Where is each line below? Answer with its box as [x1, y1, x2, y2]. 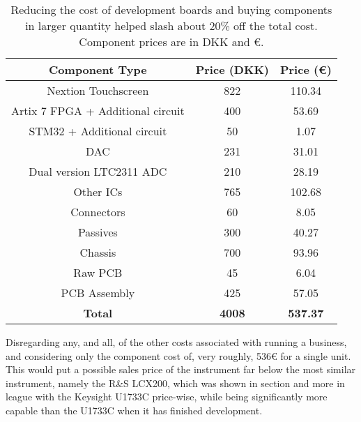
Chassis [79, 244, 116, 260]
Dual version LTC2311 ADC [29, 163, 167, 179]
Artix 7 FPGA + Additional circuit [11, 103, 185, 119]
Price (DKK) [195, 61, 269, 77]
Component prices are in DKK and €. [79, 33, 264, 50]
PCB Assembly [61, 285, 135, 301]
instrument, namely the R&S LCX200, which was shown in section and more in [6, 375, 345, 390]
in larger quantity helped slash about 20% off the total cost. [25, 17, 318, 33]
